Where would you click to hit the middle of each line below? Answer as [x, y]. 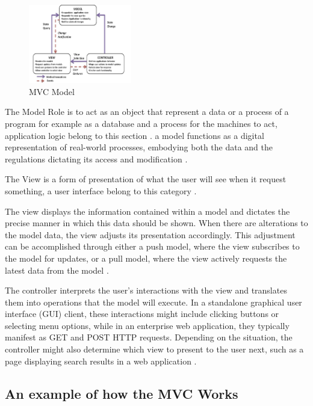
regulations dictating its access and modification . [96, 158]
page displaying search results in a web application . [101, 361]
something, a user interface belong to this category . [101, 190]
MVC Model [52, 91]
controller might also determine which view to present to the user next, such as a [154, 349]
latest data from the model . [57, 270]
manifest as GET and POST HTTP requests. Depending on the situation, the [149, 337]
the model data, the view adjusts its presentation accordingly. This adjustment [150, 234]
